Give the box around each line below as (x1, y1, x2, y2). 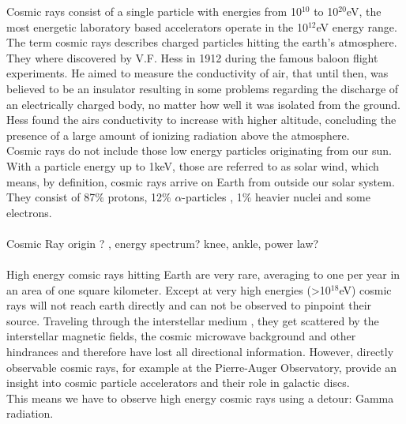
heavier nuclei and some (255, 189, 370, 205)
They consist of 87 (6, 189, 96, 205)
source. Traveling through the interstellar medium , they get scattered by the (6, 312, 379, 328)
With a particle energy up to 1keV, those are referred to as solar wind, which (6, 157, 379, 174)
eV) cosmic (339, 281, 392, 298)
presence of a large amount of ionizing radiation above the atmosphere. (6, 126, 350, 143)
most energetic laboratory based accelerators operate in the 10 (6, 18, 308, 35)
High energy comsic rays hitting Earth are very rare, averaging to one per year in (6, 266, 400, 283)
